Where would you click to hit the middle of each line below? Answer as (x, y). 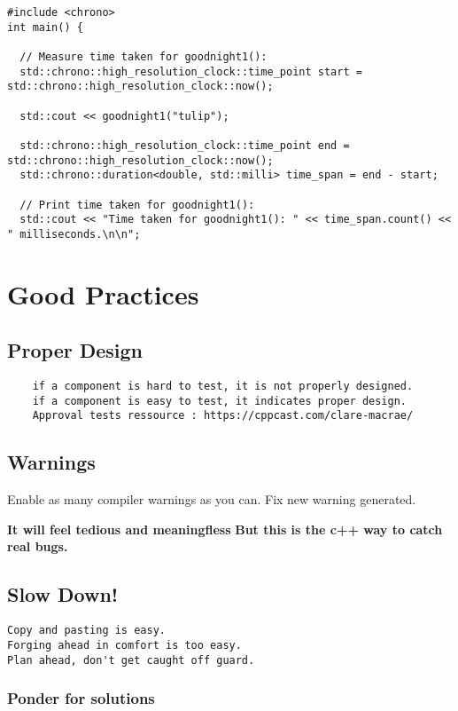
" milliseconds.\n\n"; (74, 234)
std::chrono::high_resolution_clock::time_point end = (185, 145)
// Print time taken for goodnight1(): (137, 205)
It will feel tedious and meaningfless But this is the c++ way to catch (225, 529)
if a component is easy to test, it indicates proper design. (220, 401)
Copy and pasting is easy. (86, 631)
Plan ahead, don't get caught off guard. (131, 660)
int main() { (45, 27)
